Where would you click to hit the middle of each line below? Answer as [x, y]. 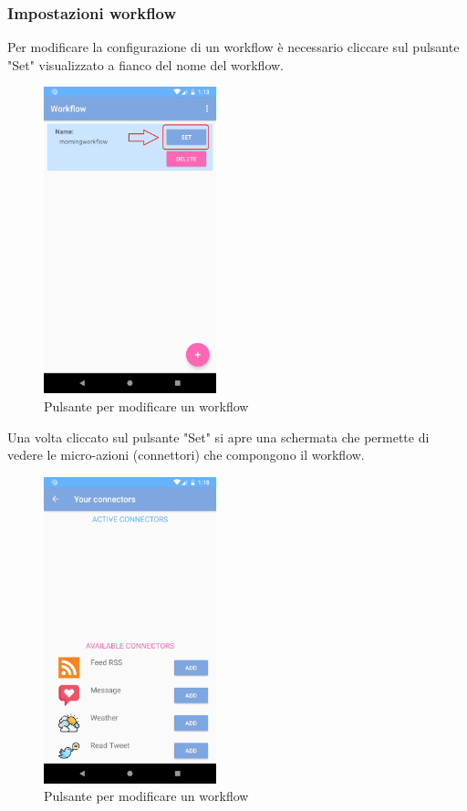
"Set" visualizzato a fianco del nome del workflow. [146, 64]
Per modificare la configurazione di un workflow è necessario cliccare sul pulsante [233, 47]
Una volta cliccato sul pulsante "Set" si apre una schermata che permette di [218, 437]
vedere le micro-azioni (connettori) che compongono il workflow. [186, 455]
